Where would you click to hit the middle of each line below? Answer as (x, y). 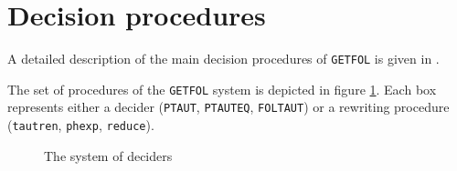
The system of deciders (108, 155)
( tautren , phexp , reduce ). (81, 125)
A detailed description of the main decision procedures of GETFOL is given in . (223, 59)
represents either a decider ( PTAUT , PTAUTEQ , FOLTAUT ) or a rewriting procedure (228, 107)
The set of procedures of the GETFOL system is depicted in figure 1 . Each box (222, 89)
